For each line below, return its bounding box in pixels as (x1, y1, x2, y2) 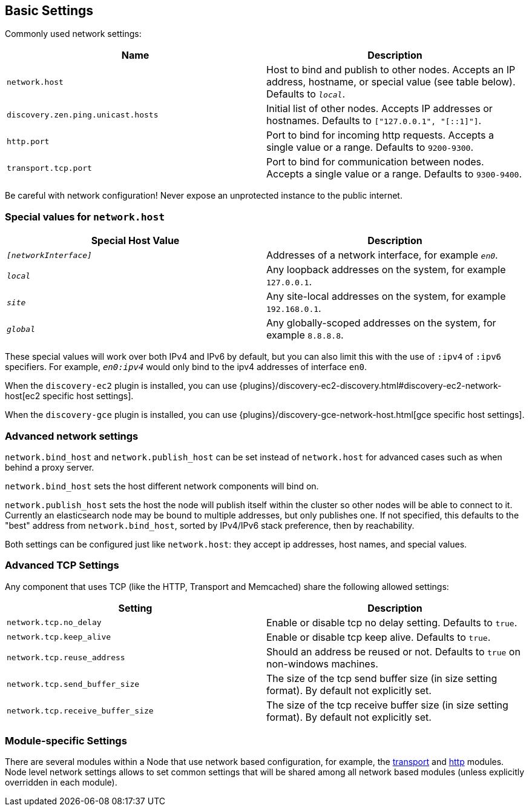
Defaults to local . (266, 88, 346, 101)
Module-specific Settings (5, 735, 127, 747)
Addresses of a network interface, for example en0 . (266, 249, 498, 262)
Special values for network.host (5, 210, 165, 223)
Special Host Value (91, 234, 180, 247)
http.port (7, 136, 50, 146)
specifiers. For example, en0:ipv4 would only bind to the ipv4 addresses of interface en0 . (5, 362, 367, 372)
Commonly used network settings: (5, 28, 142, 39)
